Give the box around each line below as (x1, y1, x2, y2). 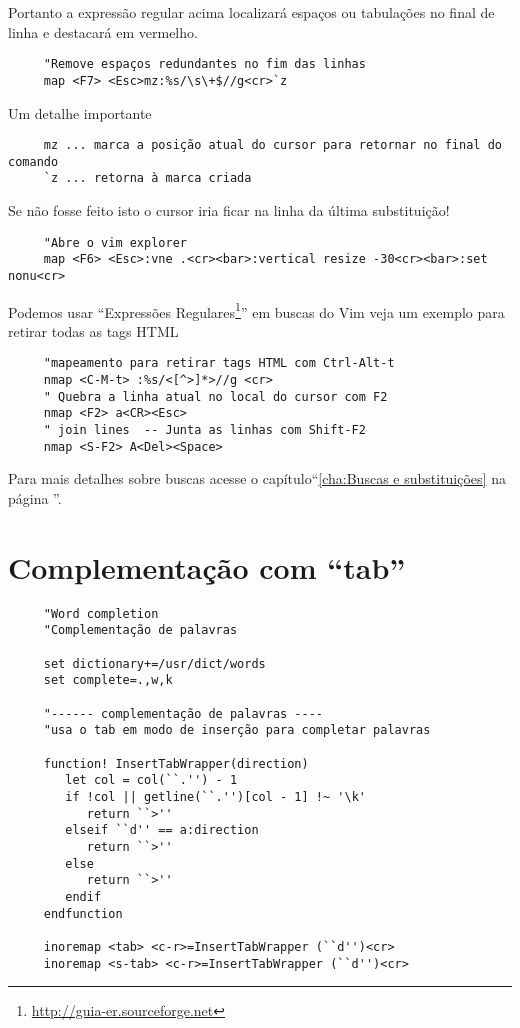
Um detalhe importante (8, 102, 152, 123)
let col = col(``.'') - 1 (65, 773, 238, 788)
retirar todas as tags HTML (8, 320, 179, 341)
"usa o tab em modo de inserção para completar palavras (43, 723, 431, 738)
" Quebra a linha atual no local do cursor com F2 (43, 389, 388, 404)
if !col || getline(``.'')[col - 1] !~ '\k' (65, 789, 366, 804)
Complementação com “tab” (8, 546, 406, 587)
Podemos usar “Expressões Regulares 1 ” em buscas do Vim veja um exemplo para (8, 298, 505, 322)
